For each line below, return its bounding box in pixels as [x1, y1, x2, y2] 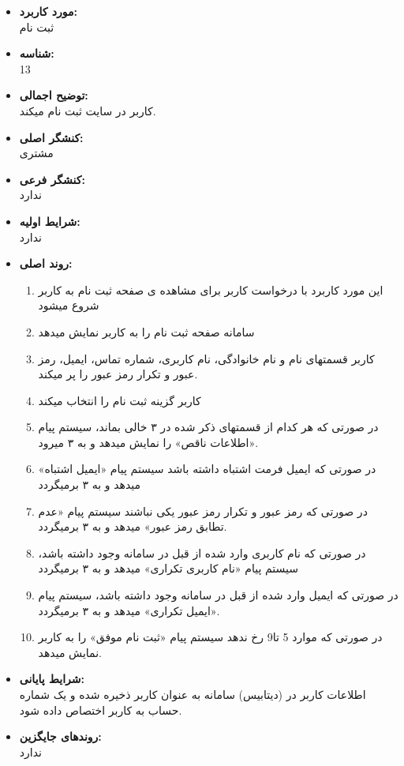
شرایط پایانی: [19, 670, 85, 687]
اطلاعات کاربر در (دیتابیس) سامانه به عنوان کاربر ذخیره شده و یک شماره [19, 686, 366, 702]
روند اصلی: [19, 255, 73, 272]
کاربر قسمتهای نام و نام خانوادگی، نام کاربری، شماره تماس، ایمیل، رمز [38, 350, 375, 366]
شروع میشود [38, 297, 99, 314]
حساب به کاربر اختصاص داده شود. [19, 701, 182, 718]
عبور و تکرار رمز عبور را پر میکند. [38, 366, 198, 382]
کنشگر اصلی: [19, 129, 84, 145]
